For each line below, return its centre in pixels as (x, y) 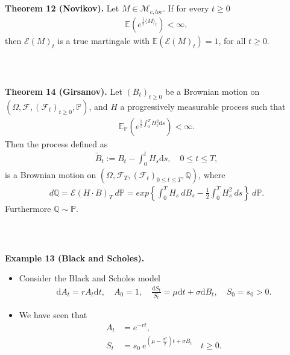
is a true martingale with (104, 40)
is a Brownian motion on (51, 174)
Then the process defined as (56, 143)
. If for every (186, 8)
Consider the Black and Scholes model (90, 278)
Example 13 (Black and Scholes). (75, 257)
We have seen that (53, 315)
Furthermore (28, 208)
